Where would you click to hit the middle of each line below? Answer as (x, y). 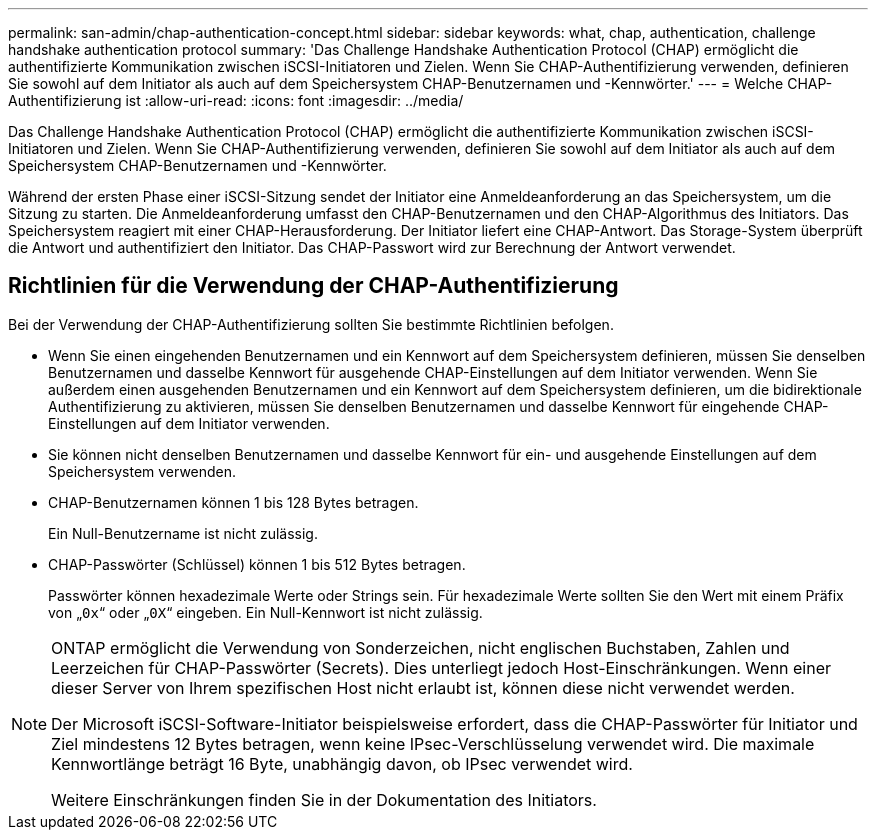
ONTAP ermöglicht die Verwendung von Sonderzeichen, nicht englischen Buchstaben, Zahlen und (420, 647)
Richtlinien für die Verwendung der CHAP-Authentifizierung (313, 286)
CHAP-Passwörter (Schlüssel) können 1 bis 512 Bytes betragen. (257, 564)
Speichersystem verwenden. (142, 471)
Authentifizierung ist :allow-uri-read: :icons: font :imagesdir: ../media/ (236, 100)
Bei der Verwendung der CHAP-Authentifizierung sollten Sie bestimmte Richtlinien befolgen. (311, 324)
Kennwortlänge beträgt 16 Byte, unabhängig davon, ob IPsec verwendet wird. (342, 763)
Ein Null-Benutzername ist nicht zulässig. (183, 533)
